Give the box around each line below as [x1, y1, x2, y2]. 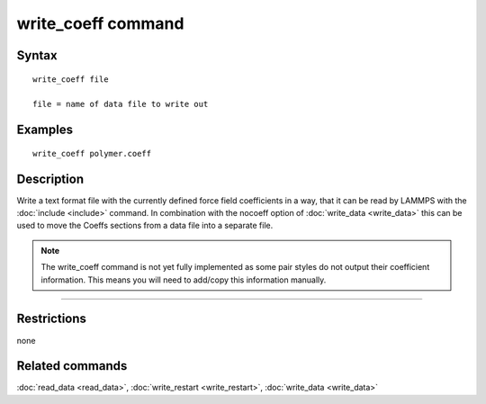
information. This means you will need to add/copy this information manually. [40, 274, 327, 285]
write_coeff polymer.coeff [32, 148, 152, 158]
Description [16, 171, 85, 186]
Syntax [16, 48, 58, 63]
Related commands [16, 358, 128, 373]
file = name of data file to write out [32, 99, 209, 110]
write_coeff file [32, 74, 109, 85]
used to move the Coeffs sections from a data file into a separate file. [16, 220, 274, 231]
